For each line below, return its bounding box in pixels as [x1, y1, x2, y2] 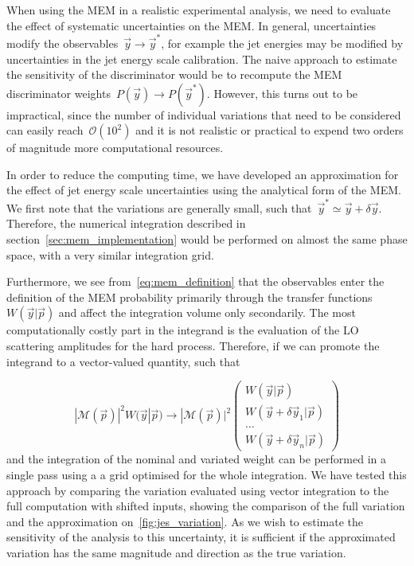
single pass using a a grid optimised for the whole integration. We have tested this [6, 466, 407, 482]
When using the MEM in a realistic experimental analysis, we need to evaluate [6, 2, 391, 18]
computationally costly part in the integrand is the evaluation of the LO [6, 322, 359, 338]
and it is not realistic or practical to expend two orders [135, 122, 404, 139]
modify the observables [6, 34, 119, 51]
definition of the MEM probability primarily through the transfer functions [6, 288, 373, 305]
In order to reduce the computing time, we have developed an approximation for [6, 166, 399, 182]
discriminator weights [6, 84, 111, 101]
